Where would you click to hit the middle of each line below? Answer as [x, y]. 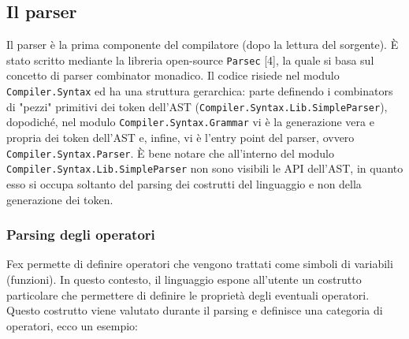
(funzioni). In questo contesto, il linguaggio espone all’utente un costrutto [184, 279]
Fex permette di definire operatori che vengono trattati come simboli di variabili [200, 264]
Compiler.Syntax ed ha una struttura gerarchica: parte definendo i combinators [200, 91]
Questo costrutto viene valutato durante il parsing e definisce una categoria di [195, 310]
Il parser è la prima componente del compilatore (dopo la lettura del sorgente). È [203, 45]
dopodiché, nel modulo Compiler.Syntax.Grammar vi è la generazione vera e [190, 122]
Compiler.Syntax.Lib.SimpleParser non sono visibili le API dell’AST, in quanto [205, 168]
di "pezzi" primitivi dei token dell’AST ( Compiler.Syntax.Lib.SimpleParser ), [197, 106]
